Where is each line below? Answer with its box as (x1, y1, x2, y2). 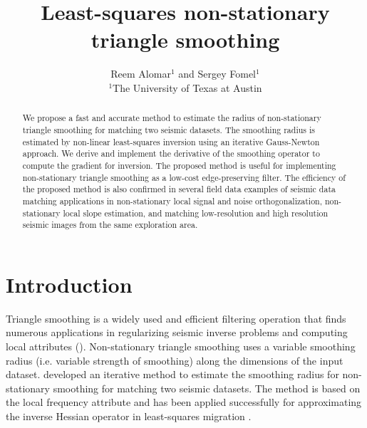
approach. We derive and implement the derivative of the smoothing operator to (22, 147, 320, 160)
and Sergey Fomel (178, 66, 256, 81)
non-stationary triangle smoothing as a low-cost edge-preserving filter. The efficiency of (22, 171, 346, 183)
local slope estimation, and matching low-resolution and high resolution (63, 207, 328, 219)
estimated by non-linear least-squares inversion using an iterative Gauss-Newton (22, 135, 320, 147)
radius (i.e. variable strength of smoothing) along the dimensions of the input (6, 353, 343, 367)
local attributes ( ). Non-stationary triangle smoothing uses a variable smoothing (6, 338, 356, 353)
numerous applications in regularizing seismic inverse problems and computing (6, 325, 348, 340)
